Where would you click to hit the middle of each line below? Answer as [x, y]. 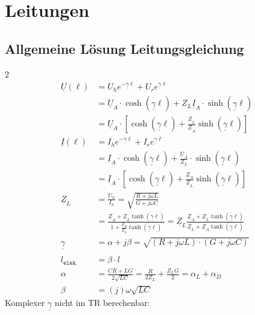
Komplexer [25, 302]
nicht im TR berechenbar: [102, 302]
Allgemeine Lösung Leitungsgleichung [124, 48]
